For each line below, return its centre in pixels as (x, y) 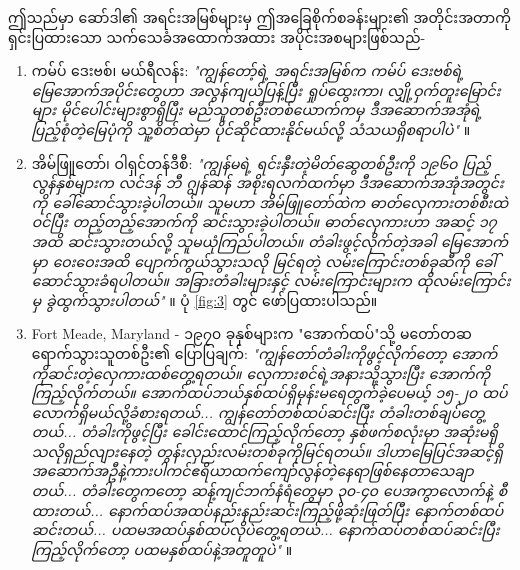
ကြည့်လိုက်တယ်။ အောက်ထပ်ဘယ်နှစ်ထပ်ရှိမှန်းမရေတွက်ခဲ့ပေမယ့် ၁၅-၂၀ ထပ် (269, 392)
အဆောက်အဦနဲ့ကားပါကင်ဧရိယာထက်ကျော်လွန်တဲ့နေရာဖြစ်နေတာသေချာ (252, 470)
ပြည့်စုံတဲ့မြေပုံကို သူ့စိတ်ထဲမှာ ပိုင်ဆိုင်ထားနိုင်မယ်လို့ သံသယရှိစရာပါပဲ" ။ (251, 128)
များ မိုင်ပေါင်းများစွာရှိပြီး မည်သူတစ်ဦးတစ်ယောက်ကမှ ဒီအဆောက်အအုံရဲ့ (257, 109)
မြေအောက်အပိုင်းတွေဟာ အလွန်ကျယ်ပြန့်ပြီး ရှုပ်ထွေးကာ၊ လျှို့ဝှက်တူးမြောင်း (266, 89)
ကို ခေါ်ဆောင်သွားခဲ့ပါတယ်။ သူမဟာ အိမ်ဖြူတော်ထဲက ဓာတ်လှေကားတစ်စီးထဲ (270, 201)
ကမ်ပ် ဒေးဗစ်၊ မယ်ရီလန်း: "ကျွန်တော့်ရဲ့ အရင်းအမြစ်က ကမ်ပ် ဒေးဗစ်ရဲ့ (247, 70)
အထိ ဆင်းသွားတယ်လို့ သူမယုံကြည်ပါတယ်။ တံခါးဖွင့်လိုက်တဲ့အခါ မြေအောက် (269, 240)
